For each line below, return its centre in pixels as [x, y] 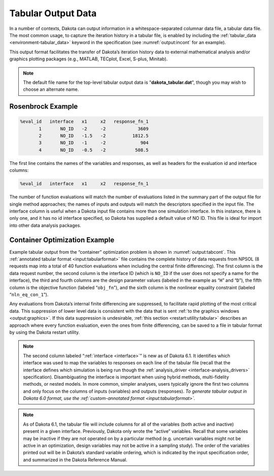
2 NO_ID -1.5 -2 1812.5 [94, 136]
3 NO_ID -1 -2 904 [94, 143]
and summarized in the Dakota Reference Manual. [75, 460]
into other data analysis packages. [45, 225]
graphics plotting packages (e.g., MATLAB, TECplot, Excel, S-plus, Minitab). [89, 59]
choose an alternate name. [51, 89]
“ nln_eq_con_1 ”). [29, 295]
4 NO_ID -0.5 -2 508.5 [94, 150]
